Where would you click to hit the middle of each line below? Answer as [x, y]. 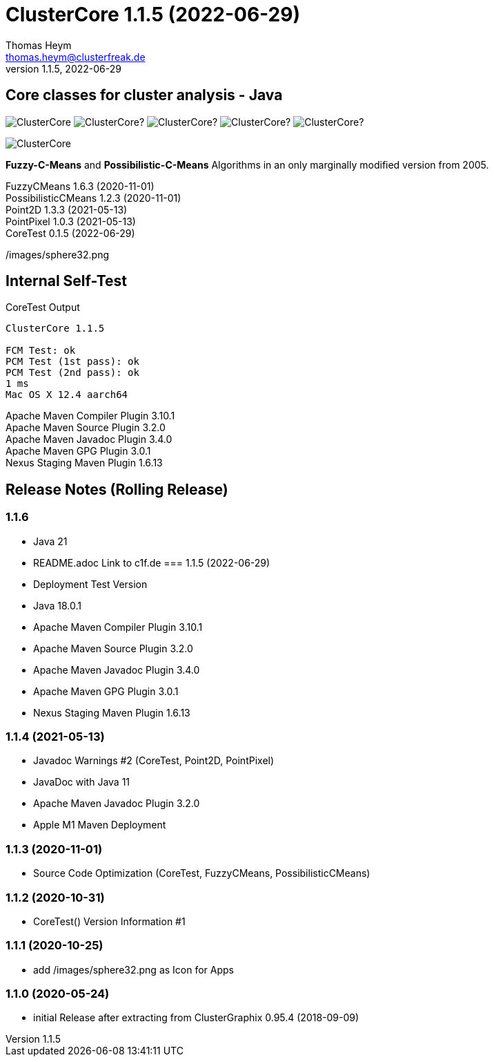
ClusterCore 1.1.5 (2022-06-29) [153, 15]
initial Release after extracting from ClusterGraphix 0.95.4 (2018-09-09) [196, 1018]
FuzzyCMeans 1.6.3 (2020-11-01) [80, 186]
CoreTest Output [43, 307]
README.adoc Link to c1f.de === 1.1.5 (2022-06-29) [152, 562]
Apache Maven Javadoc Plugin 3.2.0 [117, 804]
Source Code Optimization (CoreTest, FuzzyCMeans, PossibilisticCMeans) [202, 873]
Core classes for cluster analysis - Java [144, 95]
